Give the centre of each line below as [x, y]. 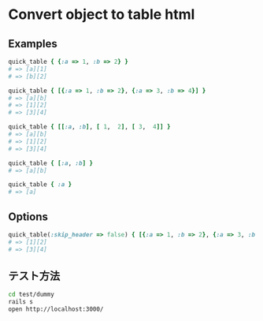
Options [28, 216]
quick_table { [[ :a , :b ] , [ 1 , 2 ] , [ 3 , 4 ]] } [89, 127]
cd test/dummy [31, 295]
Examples [33, 44]
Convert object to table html [102, 15]
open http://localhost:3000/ [56, 309]
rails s [21, 302]
